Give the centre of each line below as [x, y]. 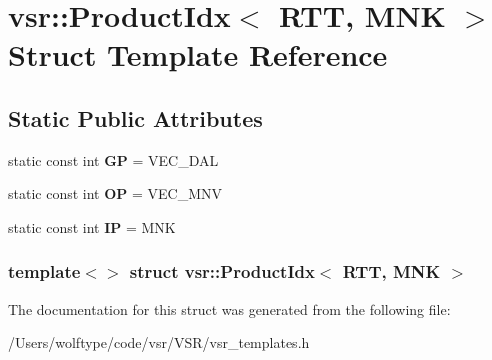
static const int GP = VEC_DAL [113, 159]
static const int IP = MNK [92, 226]
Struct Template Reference [198, 54]
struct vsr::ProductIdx [222, 271]
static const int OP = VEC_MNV [115, 193]
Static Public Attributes [135, 117]
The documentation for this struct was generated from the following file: [229, 308]
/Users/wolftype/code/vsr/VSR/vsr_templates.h [159, 342]
